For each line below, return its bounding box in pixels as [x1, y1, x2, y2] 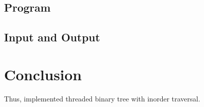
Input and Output [4, 29, 100, 45]
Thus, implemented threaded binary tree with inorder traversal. [4, 93, 200, 103]
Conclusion [4, 64, 82, 84]
